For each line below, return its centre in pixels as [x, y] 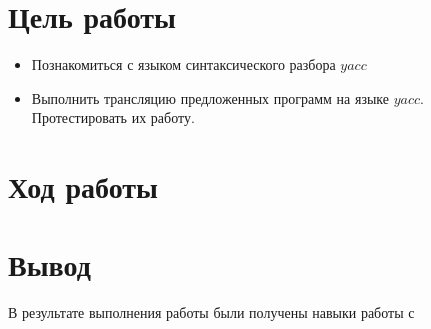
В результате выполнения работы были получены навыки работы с [211, 312]
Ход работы [83, 186]
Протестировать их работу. [113, 117]
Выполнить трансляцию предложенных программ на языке [210, 97]
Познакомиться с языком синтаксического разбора [183, 64]
